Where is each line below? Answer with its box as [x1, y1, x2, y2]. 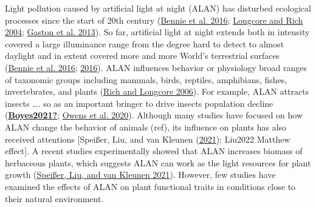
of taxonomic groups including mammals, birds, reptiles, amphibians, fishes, [5, 73, 287, 86]
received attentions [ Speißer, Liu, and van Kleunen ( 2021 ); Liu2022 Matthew [5, 132, 290, 145]
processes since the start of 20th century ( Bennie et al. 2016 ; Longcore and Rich [5, 13, 303, 26]
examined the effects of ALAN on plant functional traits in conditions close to [5, 180, 296, 192]
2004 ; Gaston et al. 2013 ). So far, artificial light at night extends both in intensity [5, 25, 310, 38]
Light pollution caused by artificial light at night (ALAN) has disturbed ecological [5, 2, 311, 14]
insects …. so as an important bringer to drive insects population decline [5, 97, 273, 109]
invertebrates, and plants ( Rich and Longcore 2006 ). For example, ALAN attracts [5, 85, 309, 98]
